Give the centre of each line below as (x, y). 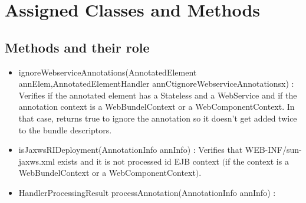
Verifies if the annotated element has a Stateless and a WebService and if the (158, 95)
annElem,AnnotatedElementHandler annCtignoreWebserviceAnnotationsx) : (156, 84)
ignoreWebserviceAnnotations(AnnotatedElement (108, 72)
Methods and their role (77, 47)
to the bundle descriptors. (65, 130)
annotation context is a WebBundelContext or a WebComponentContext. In (157, 107)
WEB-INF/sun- (273, 150)
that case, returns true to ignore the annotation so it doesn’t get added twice (158, 118)
